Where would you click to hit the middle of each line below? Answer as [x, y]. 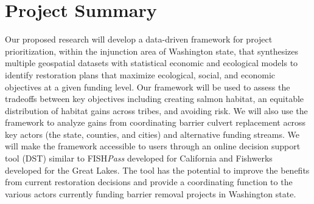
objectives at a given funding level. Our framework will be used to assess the [148, 87]
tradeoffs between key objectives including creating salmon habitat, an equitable [155, 99]
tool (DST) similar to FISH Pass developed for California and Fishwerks [139, 158]
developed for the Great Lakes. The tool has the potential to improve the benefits [157, 170]
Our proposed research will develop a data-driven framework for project [139, 39]
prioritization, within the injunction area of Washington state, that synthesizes [152, 51]
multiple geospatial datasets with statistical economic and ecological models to [152, 63]
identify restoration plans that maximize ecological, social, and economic [140, 74]
